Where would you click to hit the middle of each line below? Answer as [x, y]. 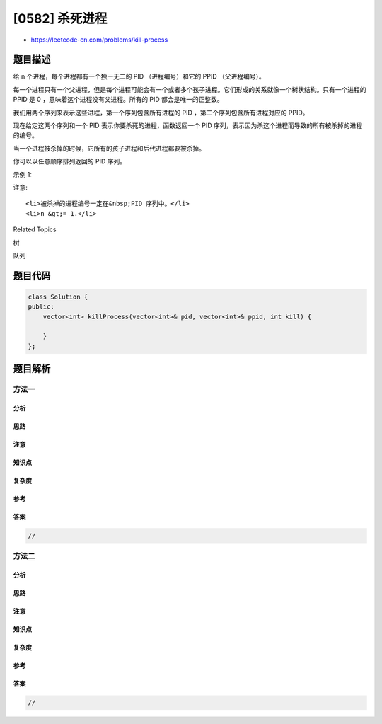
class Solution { [58, 297]
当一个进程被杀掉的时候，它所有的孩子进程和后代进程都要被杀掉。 [109, 148]
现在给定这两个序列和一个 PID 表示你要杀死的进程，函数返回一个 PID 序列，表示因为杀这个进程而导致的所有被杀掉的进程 [188, 126]
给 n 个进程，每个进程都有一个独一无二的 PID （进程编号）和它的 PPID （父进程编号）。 [139, 76]
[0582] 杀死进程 [60, 18]
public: [41, 307]
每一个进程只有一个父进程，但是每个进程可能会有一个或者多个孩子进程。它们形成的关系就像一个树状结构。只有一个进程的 [190, 89]
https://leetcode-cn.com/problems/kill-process [99, 40]
